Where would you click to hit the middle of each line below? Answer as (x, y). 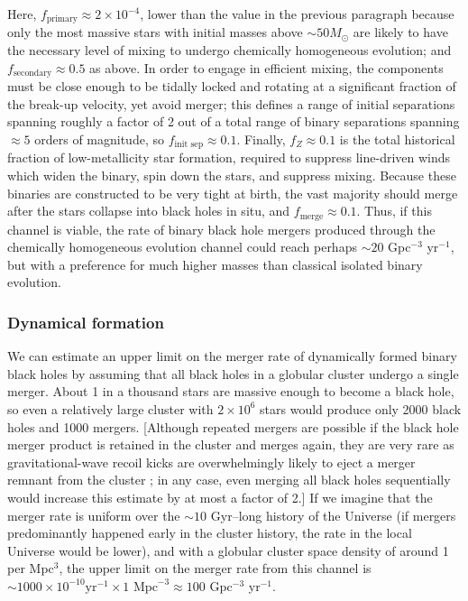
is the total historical (397, 139)
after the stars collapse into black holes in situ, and (149, 211)
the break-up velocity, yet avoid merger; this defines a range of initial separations (231, 103)
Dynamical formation (86, 322)
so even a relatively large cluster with (110, 408)
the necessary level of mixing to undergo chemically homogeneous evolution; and (229, 50)
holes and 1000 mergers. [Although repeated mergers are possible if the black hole (233, 426)
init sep (189, 145)
